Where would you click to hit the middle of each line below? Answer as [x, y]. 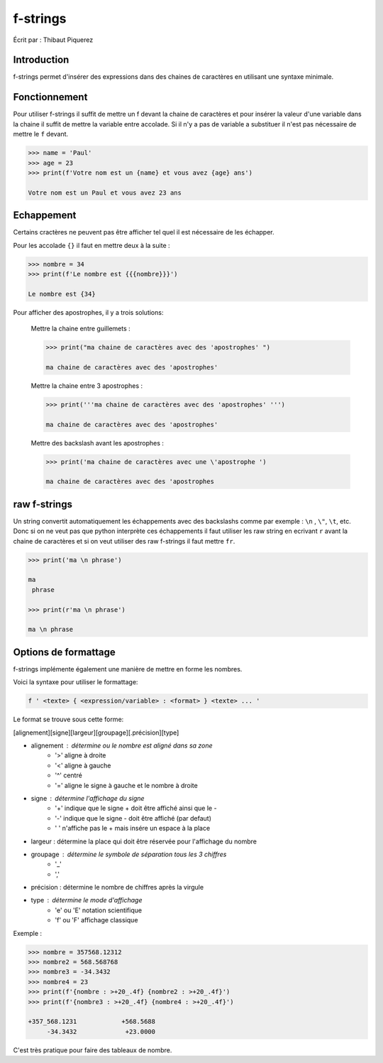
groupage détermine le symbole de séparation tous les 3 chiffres [129, 854]
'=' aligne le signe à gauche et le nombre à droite [126, 785]
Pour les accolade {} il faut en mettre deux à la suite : [91, 245]
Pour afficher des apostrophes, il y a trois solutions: [88, 312]
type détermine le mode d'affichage [87, 900]
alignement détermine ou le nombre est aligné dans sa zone [122, 745]
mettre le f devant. [41, 134]
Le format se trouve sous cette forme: [68, 719]
